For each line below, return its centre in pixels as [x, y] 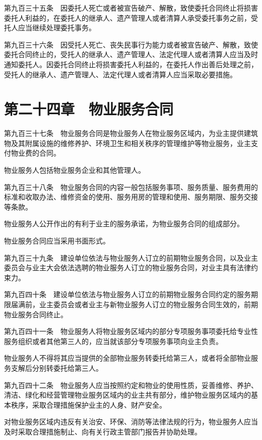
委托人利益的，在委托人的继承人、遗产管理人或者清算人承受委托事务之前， [127, 17]
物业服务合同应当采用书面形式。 [57, 241]
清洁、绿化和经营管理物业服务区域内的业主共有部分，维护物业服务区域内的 [127, 395]
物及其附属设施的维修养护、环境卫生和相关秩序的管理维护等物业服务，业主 [127, 143]
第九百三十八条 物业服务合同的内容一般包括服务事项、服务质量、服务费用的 [131, 187]
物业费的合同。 [36, 153]
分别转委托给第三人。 [67, 368]
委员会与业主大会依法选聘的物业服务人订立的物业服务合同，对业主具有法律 [127, 267]
